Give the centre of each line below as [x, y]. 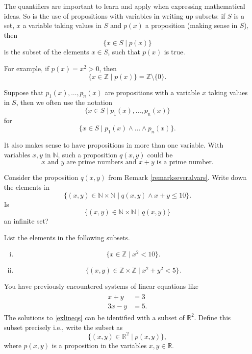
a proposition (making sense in [191, 25]
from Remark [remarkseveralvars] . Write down [177, 177]
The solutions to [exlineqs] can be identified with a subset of [94, 317]
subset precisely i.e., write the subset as [63, 327]
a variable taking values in [62, 25]
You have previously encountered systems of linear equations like [101, 286]
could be [160, 154]
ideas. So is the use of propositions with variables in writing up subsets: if [115, 15]
